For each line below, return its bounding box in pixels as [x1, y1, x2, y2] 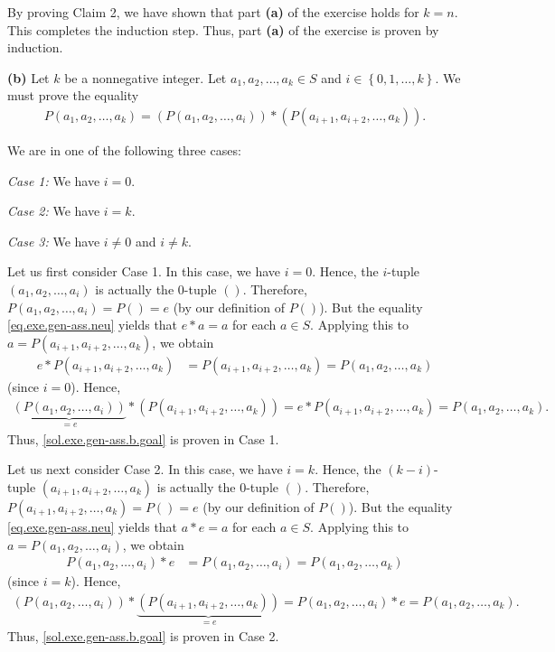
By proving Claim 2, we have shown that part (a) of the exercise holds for [7, 3, 419, 21]
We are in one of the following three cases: [7, 141, 241, 159]
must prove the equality [7, 86, 139, 105]
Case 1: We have [7, 171, 100, 190]
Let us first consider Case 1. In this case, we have [7, 262, 281, 281]
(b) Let [7, 68, 50, 87]
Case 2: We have [7, 201, 100, 220]
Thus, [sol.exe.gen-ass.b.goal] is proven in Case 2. [7, 627, 279, 646]
